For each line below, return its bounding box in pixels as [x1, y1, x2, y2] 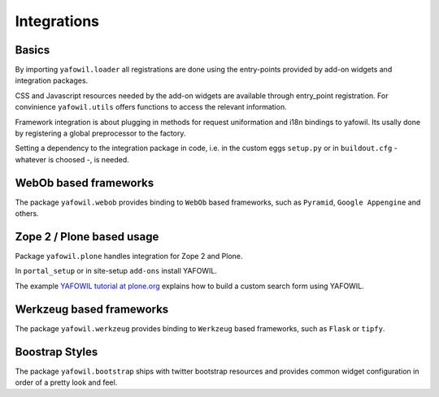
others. [15, 209, 40, 218]
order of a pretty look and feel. [15, 378, 118, 387]
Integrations [15, 12, 100, 30]
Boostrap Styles [15, 345, 98, 359]
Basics [15, 43, 50, 57]
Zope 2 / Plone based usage [15, 230, 159, 244]
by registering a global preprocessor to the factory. [15, 128, 186, 138]
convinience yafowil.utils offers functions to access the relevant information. [15, 102, 288, 112]
